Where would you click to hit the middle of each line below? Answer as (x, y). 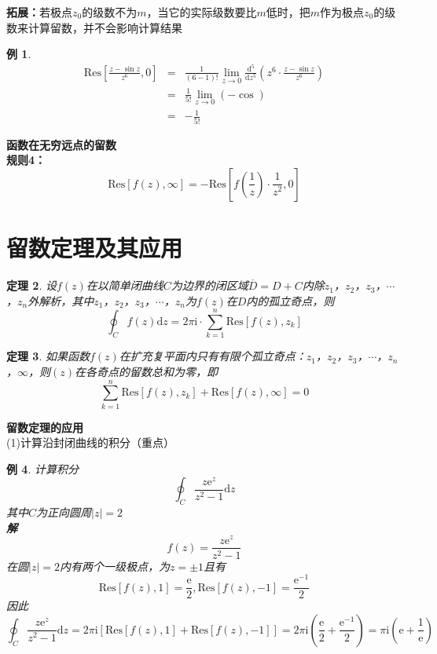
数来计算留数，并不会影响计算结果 (94, 27)
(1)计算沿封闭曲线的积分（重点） (90, 442)
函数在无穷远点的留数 (61, 144)
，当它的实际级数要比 (202, 12)
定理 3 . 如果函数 (48, 356)
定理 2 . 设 (31, 285)
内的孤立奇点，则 (290, 300)
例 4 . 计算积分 (42, 468)
